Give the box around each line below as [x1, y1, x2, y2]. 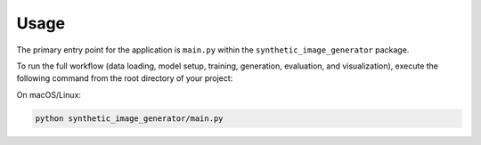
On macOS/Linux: [16, 89, 82, 100]
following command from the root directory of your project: [16, 73, 233, 84]
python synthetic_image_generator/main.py [35, 113, 224, 124]
